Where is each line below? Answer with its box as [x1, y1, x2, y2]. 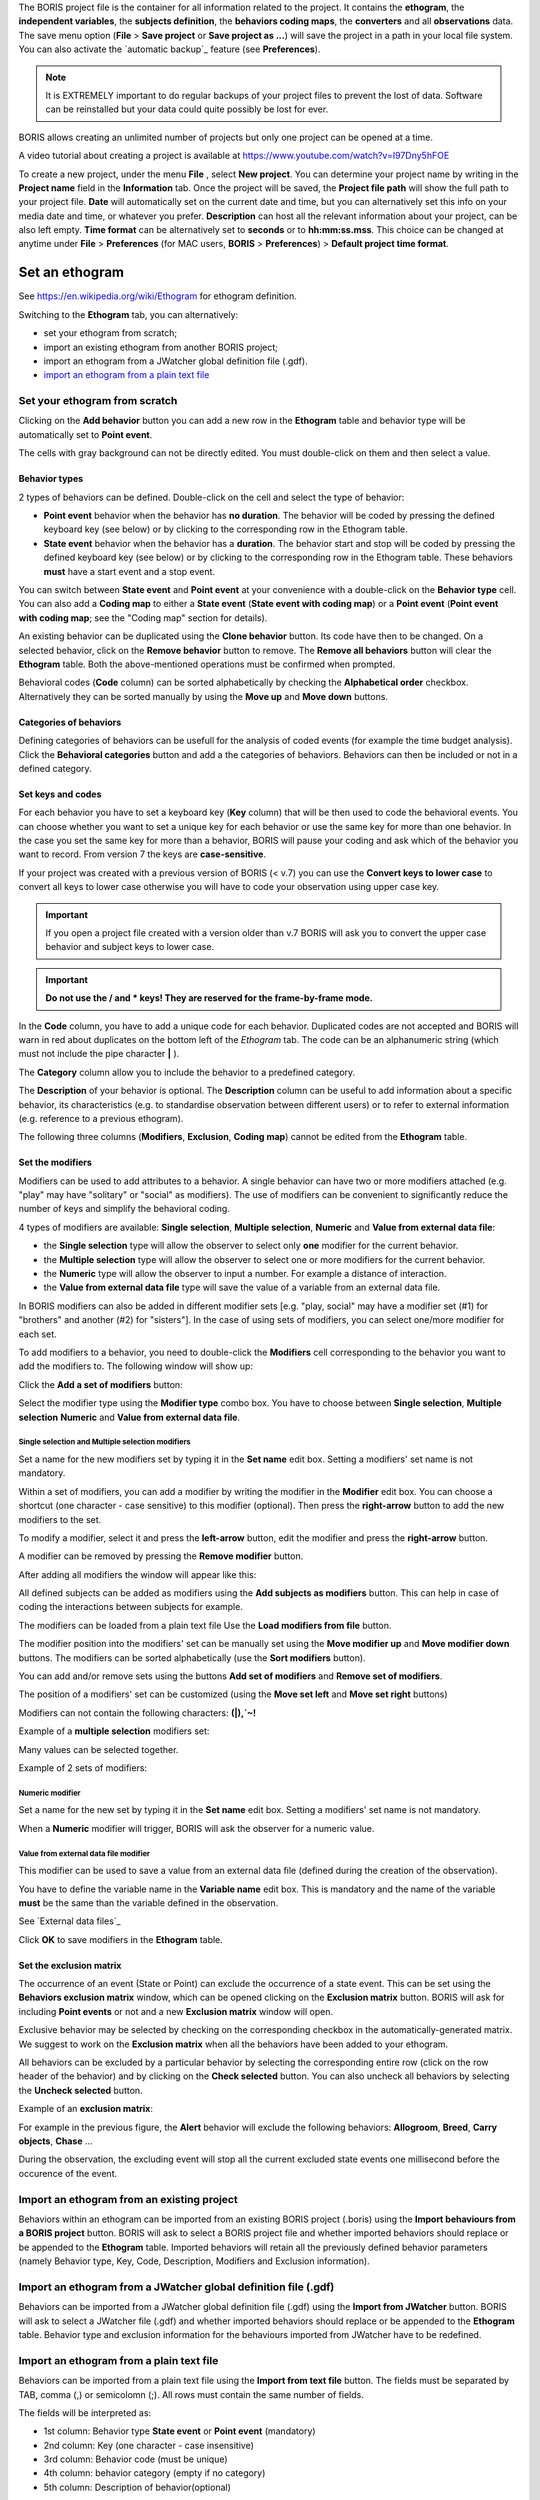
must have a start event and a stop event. [43, 565, 215, 577]
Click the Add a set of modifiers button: [18, 1378, 184, 1390]
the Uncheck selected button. [18, 2084, 144, 2096]
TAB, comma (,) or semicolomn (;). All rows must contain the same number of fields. [18, 2388, 364, 2400]
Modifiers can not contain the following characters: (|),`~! [18, 1706, 257, 1719]
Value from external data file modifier [18, 1848, 150, 1859]
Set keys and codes [18, 788, 102, 800]
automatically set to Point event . [18, 428, 153, 440]
